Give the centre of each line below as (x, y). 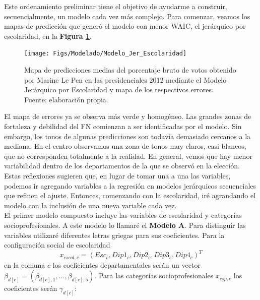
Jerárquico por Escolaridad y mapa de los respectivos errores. (119, 89)
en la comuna (25, 264)
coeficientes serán (31, 288)
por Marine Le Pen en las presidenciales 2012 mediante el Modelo (125, 79)
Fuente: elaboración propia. (66, 99)
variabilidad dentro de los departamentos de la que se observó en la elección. (122, 166)
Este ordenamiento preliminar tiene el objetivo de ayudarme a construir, (116, 6)
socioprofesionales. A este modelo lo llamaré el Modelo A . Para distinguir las (125, 225)
